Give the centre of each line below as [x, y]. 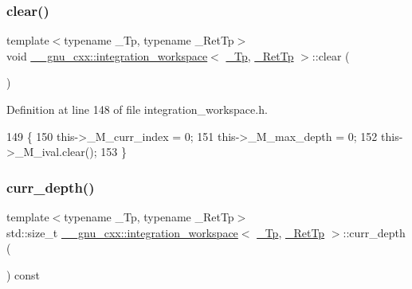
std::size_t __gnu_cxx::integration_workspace [122, 232]
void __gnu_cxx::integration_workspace [107, 55]
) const [24, 274]
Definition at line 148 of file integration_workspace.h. [137, 109]
